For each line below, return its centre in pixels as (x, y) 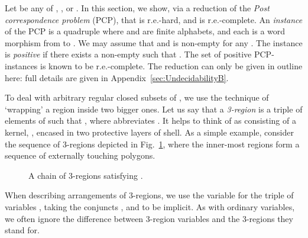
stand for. (22, 230)
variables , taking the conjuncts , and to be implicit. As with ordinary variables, (150, 206)
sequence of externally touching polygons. (80, 155)
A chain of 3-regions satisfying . (86, 175)
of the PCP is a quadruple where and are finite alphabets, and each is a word (145, 31)
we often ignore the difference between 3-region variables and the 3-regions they (149, 218)
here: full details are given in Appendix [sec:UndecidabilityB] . (117, 77)
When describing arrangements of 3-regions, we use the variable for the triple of (149, 195)
